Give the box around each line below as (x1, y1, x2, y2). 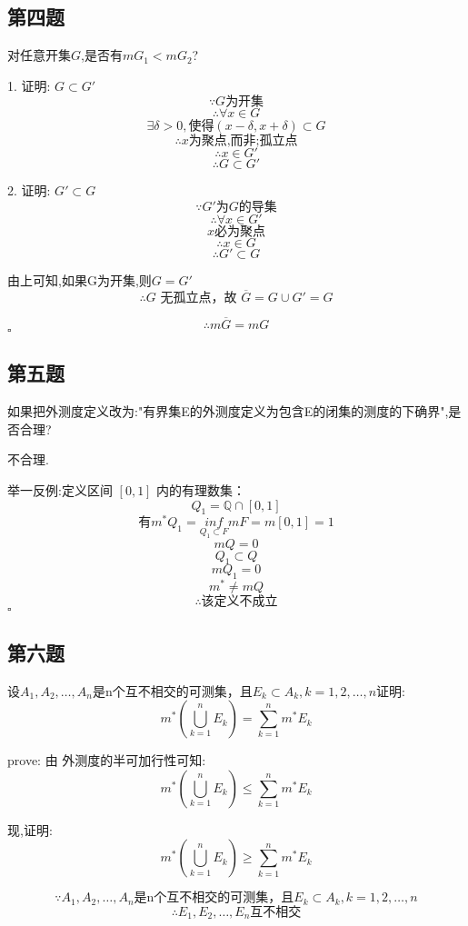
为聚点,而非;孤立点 (188, 134, 298, 148)
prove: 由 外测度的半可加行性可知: (7, 751, 206, 770)
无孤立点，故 (160, 291, 237, 304)
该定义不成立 (201, 595, 278, 609)
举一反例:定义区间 (7, 481, 113, 499)
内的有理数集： (156, 481, 246, 499)
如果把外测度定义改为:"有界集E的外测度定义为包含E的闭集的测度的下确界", (7, 402, 449, 421)
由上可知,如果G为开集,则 (7, 270, 152, 289)
